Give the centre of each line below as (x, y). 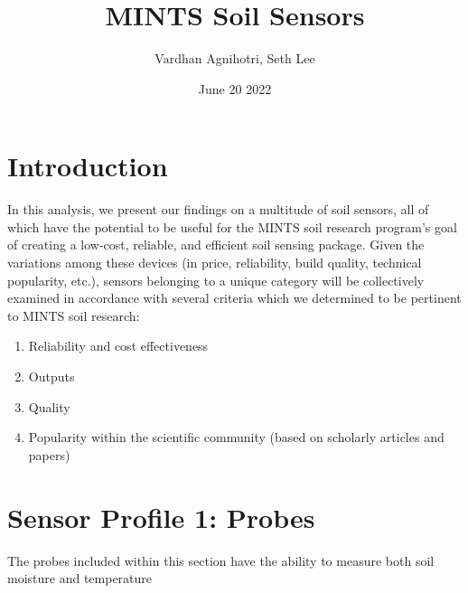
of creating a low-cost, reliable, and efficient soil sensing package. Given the (216, 245)
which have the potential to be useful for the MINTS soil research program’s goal (232, 226)
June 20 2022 (235, 88)
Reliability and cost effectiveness (118, 346)
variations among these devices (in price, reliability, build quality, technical (215, 263)
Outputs (51, 376)
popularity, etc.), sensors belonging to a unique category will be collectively (216, 280)
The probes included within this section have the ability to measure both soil (221, 560)
